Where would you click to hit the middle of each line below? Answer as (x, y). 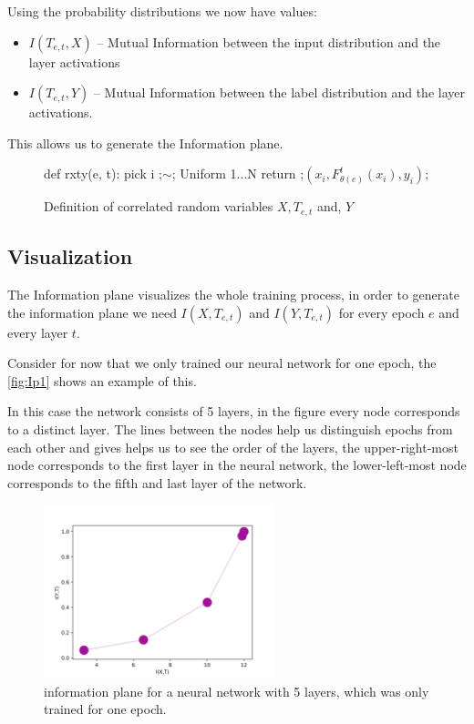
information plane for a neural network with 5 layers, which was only (237, 691)
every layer (38, 332)
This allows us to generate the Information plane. (145, 143)
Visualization (70, 256)
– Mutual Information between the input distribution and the (269, 41)
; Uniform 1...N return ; (238, 173)
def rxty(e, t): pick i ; (103, 173)
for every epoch (381, 312)
